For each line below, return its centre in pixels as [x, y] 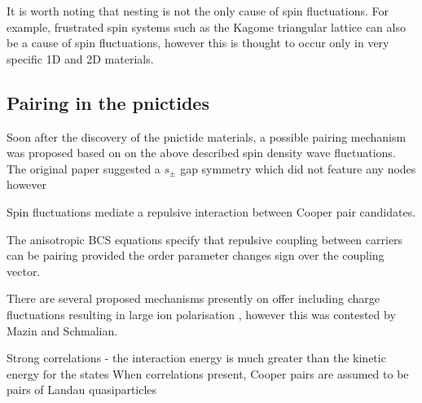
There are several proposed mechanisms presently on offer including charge [193, 298]
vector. [24, 271]
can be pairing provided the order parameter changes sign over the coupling [196, 255]
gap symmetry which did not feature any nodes [298, 168]
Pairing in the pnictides [108, 102]
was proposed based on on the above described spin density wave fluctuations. [201, 153]
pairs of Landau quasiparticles [82, 390]
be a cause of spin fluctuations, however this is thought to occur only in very [198, 43]
